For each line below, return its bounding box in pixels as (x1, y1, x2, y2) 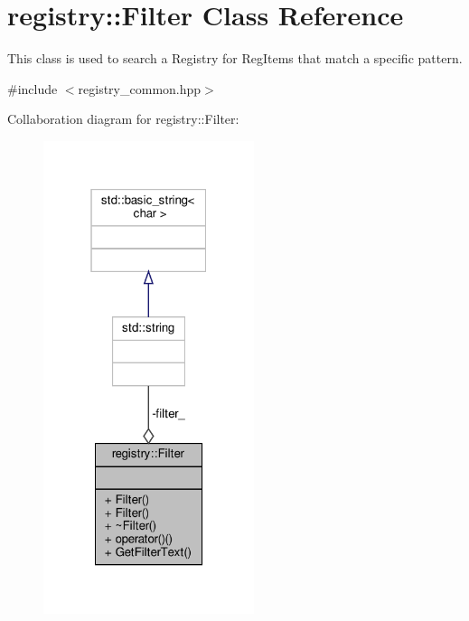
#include (7, 79, 58, 98)
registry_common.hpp (78, 79, 202, 98)
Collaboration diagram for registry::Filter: (7, 109, 239, 128)
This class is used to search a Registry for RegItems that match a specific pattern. (7, 49, 463, 68)
